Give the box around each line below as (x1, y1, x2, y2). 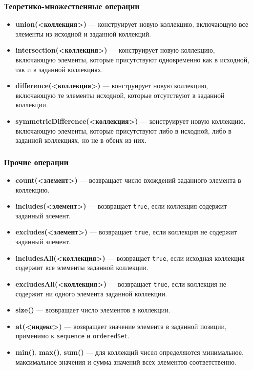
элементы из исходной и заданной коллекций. (15, 28, 151, 39)
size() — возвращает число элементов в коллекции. (15, 305, 170, 315)
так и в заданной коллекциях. (15, 64, 103, 74)
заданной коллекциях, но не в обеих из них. (15, 135, 147, 145)
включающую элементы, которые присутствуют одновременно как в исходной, (15, 55, 250, 64)
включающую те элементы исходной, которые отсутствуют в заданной (15, 90, 225, 100)
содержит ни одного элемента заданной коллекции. (15, 288, 167, 298)
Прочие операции (4, 156, 69, 168)
